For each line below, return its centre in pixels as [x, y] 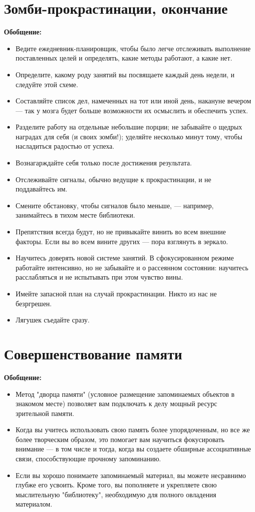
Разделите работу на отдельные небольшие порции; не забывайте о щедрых [129, 127]
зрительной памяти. [45, 413]
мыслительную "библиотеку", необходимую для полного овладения [116, 494]
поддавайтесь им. [41, 189]
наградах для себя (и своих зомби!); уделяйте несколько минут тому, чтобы [129, 136]
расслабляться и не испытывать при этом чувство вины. [99, 277]
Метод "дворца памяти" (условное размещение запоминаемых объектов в [125, 394]
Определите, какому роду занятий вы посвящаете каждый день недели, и [125, 74]
